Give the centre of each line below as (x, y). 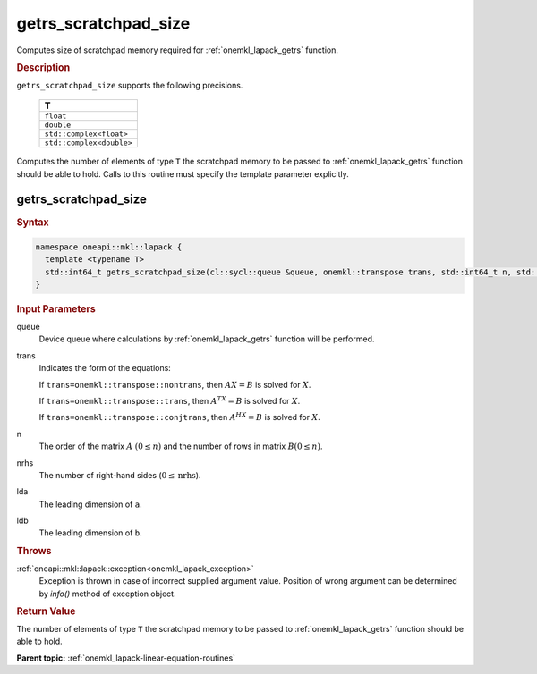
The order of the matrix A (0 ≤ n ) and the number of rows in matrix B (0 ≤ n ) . (181, 446)
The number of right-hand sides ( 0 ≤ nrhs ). (120, 475)
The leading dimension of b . (90, 533)
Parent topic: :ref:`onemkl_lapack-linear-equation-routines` (126, 658)
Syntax (33, 222)
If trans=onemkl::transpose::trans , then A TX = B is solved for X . (170, 400)
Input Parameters (56, 309)
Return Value (46, 611)
